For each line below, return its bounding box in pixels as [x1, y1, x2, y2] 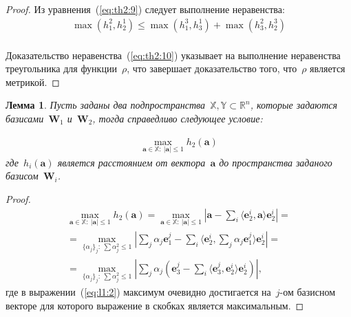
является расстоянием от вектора [57, 155, 206, 169]
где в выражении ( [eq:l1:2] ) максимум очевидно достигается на [6, 285, 271, 299]
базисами [6, 111, 44, 126]
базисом [6, 168, 39, 183]
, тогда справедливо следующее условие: [92, 111, 263, 126]
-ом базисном [279, 285, 336, 299]
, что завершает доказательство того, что [127, 61, 297, 76]
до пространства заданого [219, 155, 332, 169]
